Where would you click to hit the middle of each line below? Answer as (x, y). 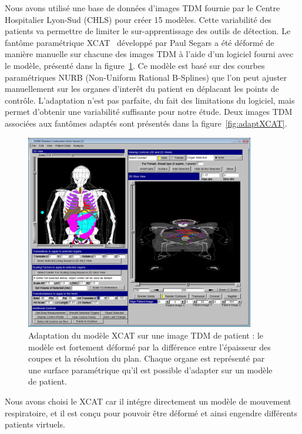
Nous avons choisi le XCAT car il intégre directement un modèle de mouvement (148, 401)
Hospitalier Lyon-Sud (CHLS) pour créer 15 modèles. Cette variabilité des (138, 19)
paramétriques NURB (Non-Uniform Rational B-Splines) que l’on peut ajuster (146, 77)
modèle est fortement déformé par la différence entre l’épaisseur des (150, 347)
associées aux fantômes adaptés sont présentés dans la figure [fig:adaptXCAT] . (146, 123)
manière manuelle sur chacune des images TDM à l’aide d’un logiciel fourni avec (149, 54)
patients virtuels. (35, 424)
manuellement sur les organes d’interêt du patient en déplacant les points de (142, 89)
